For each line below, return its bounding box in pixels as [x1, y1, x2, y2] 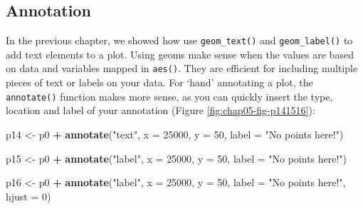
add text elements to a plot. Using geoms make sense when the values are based [6, 46, 354, 61]
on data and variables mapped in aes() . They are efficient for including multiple [6, 61, 358, 76]
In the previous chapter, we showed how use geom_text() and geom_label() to [6, 33, 353, 48]
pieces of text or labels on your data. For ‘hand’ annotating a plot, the [6, 75, 313, 90]
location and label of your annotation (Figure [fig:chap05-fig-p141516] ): [6, 103, 315, 118]
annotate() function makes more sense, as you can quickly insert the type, [6, 88, 333, 103]
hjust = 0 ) [6, 188, 51, 203]
